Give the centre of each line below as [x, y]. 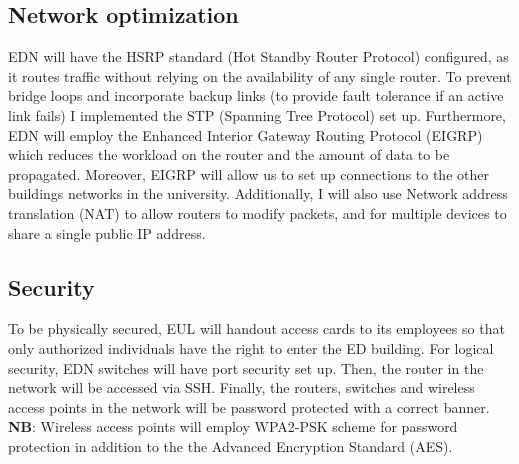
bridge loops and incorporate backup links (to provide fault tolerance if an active [256, 95]
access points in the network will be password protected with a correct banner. [249, 406]
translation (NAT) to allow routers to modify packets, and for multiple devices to [257, 212]
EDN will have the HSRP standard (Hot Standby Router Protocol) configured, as [258, 56]
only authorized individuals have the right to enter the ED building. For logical [251, 347]
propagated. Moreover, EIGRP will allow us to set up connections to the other [248, 173]
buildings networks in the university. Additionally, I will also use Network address [258, 193]
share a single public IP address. [107, 232]
